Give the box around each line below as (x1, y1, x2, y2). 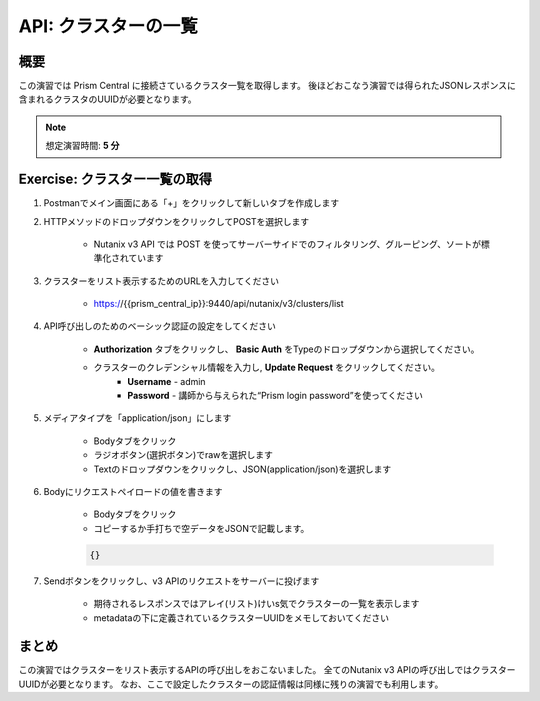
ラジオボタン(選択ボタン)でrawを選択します (93, 449, 274, 461)
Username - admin (127, 375, 206, 387)
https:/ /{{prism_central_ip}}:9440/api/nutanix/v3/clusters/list (93, 298, 344, 310)
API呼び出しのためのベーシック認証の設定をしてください (43, 320, 277, 332)
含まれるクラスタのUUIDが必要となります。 (18, 93, 197, 105)
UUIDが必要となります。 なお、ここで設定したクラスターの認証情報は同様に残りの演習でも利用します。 (18, 678, 444, 690)
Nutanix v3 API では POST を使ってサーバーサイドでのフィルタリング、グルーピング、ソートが (93, 238, 482, 250)
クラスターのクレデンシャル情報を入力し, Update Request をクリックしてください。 (93, 361, 440, 374)
